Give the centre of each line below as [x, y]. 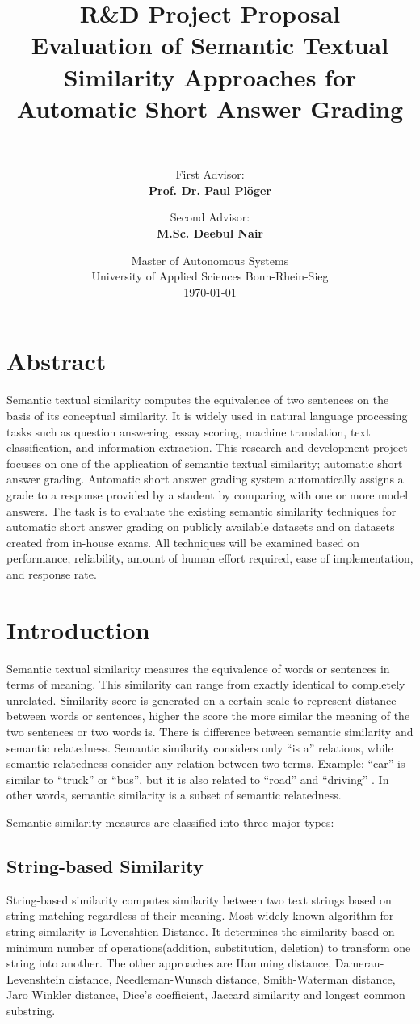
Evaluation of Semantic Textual [210, 45]
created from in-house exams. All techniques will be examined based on [183, 542]
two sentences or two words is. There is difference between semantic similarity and [210, 731]
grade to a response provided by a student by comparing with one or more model [208, 494]
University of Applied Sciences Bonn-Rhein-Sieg [210, 276]
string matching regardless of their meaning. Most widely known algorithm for [200, 915]
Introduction [78, 629]
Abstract [57, 361]
